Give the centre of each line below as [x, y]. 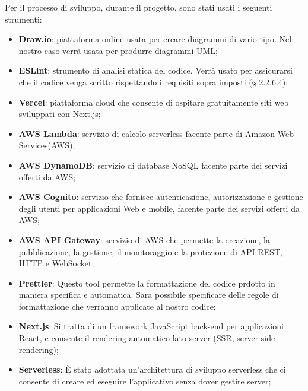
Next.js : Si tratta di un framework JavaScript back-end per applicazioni [151, 326]
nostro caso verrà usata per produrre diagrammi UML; [118, 50]
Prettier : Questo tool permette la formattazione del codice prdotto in [147, 283]
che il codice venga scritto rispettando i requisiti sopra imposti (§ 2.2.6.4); [153, 82]
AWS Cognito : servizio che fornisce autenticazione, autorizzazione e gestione [161, 197]
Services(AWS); [47, 145]
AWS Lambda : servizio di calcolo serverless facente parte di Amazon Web [156, 133]
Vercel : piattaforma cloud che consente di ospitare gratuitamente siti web [154, 102]
